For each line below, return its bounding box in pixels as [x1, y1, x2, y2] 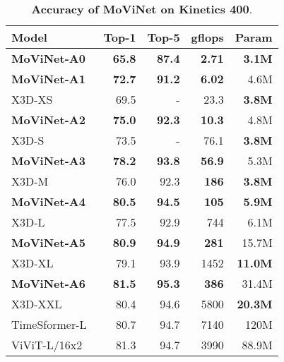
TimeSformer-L [11, 316, 87, 332]
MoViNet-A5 [11, 234, 85, 251]
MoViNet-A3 [11, 152, 85, 169]
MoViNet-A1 [11, 71, 85, 87]
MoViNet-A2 [11, 111, 85, 128]
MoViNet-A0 [11, 50, 85, 66]
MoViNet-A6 [11, 275, 85, 291]
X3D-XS [11, 91, 53, 107]
